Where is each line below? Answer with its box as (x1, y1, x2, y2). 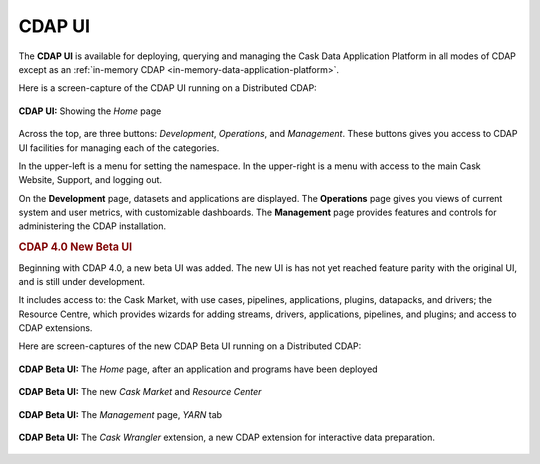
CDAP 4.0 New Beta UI (18, 240, 133, 254)
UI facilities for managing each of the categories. (18, 141, 220, 154)
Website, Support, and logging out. (18, 174, 163, 186)
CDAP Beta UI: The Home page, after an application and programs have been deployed (18, 363, 379, 375)
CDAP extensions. (18, 322, 93, 334)
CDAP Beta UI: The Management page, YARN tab (18, 408, 223, 420)
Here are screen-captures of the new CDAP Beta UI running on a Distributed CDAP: (18, 340, 362, 352)
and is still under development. (18, 275, 145, 287)
